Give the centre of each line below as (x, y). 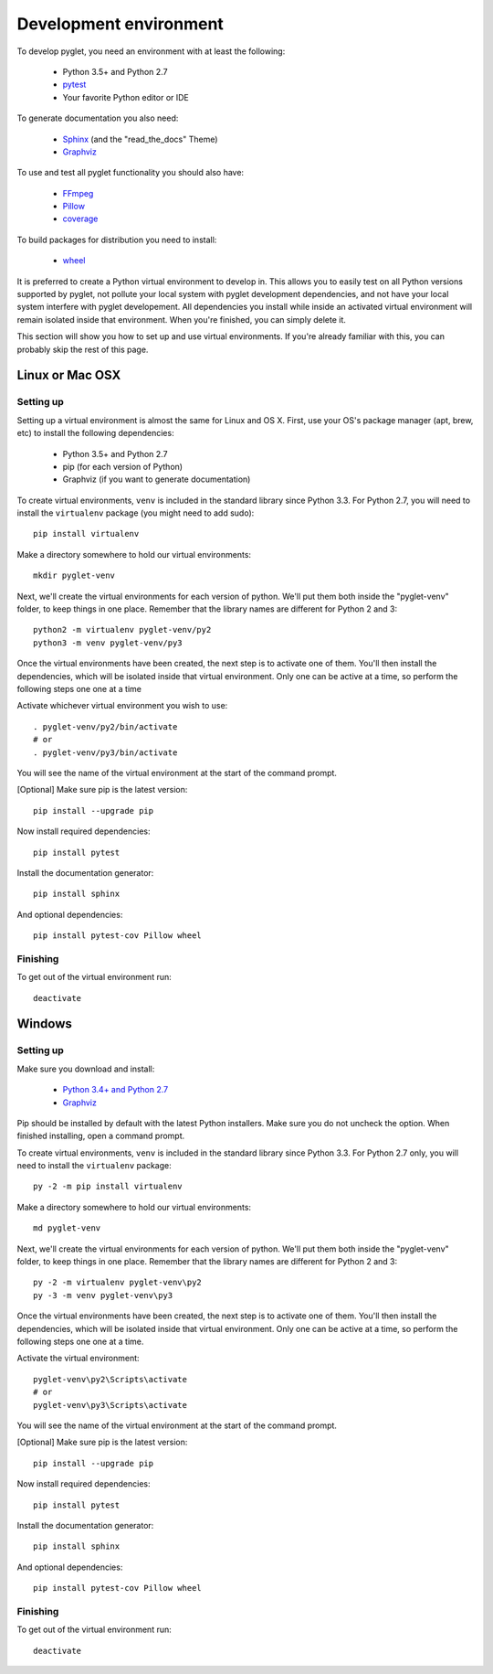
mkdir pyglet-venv (74, 576)
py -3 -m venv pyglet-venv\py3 (103, 1295)
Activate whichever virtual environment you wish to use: (122, 706)
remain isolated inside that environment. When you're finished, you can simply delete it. (182, 319)
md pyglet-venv (67, 1228)
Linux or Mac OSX (69, 375)
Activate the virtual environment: (79, 1359)
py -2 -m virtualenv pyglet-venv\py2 (118, 1283)
